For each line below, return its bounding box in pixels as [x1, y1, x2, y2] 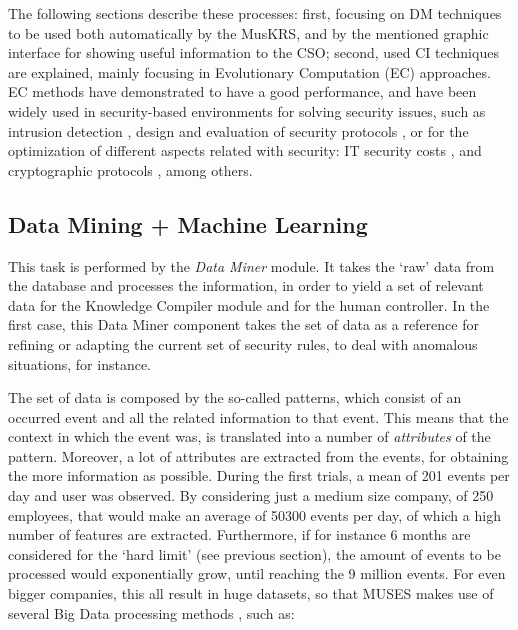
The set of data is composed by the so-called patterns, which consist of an [8, 387, 462, 408]
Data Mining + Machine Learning [8, 208, 368, 239]
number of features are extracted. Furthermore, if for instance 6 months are [8, 524, 471, 545]
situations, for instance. [8, 353, 152, 374]
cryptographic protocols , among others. [8, 159, 253, 180]
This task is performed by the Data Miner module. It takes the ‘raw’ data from [8, 255, 495, 276]
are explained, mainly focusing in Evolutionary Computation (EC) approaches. [8, 61, 491, 82]
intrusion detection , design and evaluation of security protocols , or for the [8, 120, 469, 141]
